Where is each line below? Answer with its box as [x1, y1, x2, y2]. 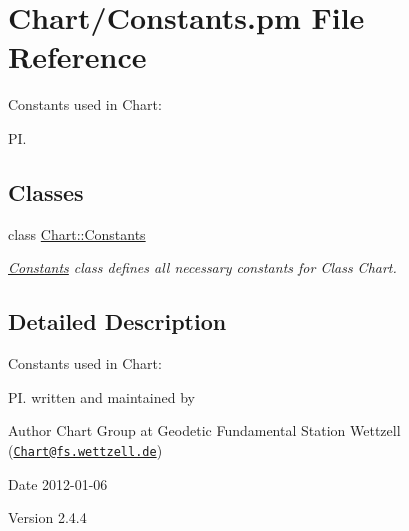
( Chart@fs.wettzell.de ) [8, 439, 163, 460]
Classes [8, 176, 84, 207]
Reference [8, 36, 147, 77]
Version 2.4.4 [8, 507, 87, 528]
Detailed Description [8, 306, 227, 337]
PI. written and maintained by [8, 386, 195, 407]
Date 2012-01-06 [8, 473, 108, 494]
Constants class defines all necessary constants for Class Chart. [8, 257, 397, 278]
